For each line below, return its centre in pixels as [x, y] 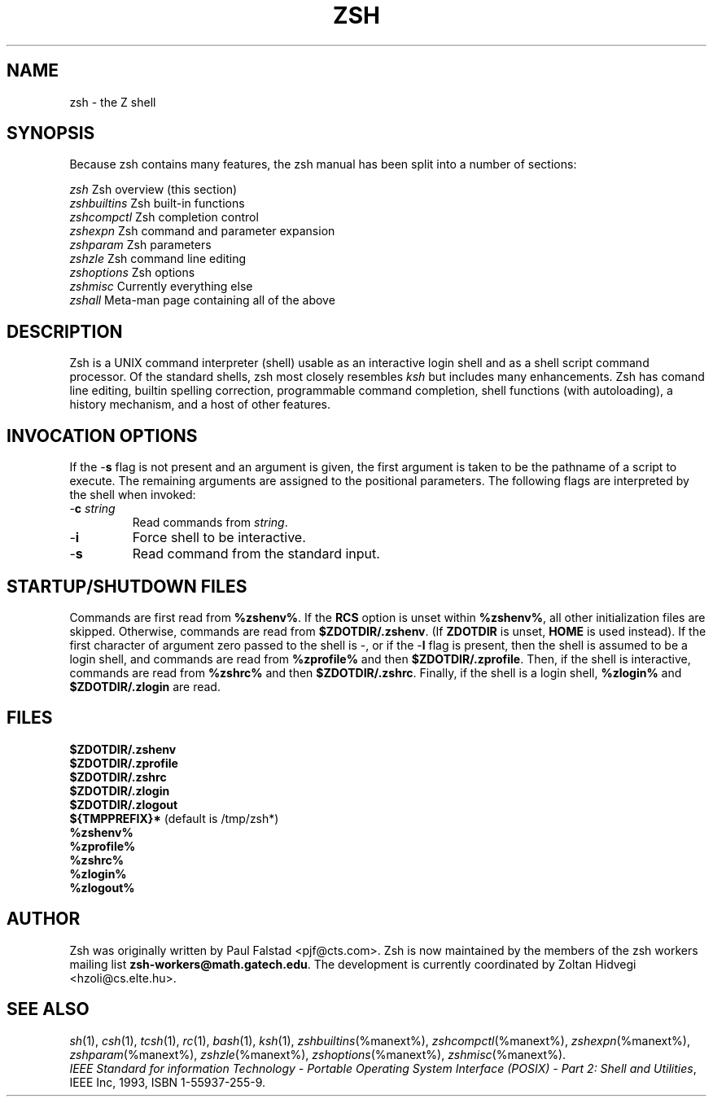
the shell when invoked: [133, 495]
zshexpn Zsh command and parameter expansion [202, 231]
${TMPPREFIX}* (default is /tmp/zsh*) [174, 818]
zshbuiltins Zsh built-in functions [157, 204]
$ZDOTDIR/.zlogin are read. [145, 686]
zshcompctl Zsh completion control [164, 217]
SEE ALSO [48, 1009]
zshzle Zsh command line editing [157, 259]
